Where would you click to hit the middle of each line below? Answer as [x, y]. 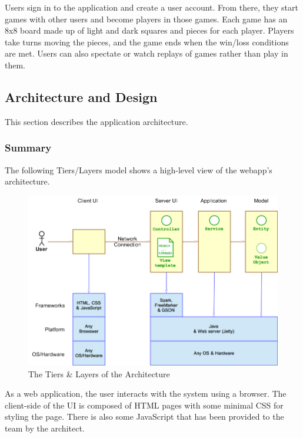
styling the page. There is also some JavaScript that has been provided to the [144, 416]
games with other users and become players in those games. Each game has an [146, 19]
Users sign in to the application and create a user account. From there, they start [151, 7]
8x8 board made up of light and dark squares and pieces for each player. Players [149, 30]
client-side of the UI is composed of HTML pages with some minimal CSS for [144, 405]
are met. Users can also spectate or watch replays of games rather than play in [146, 53]
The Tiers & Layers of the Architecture [99, 373]
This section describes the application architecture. [96, 121]
